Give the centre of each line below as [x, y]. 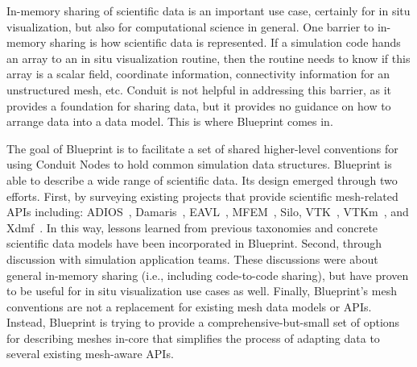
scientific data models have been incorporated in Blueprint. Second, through [194, 243]
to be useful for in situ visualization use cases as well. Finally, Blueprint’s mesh [202, 291]
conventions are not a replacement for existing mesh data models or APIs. [189, 306]
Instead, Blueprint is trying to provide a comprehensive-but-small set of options [203, 322]
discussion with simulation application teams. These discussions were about [192, 259]
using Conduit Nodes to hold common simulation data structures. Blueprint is [199, 164]
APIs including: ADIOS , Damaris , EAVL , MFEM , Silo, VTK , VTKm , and [208, 212]
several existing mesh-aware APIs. [90, 354]
